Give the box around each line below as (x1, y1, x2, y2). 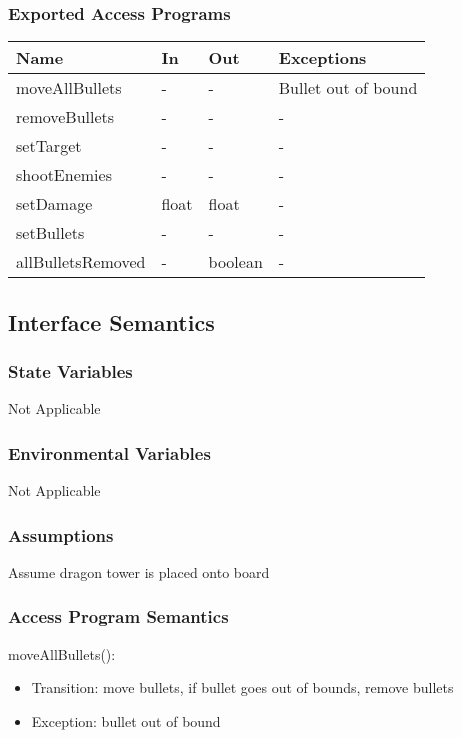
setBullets (16, 221, 85, 245)
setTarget (16, 134, 82, 158)
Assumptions (8, 522, 114, 547)
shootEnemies (16, 163, 112, 187)
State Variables (8, 358, 133, 383)
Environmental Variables (8, 440, 211, 465)
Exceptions (278, 46, 367, 70)
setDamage (16, 192, 93, 216)
